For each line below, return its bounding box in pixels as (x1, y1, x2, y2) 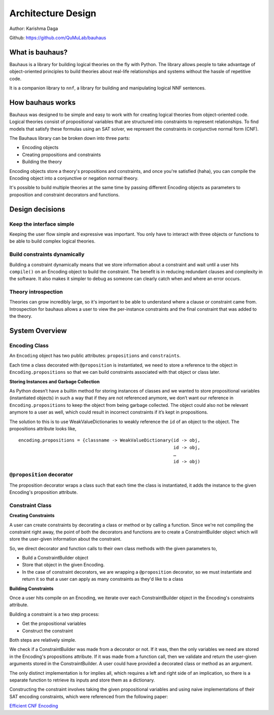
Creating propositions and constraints (22, 152, 101, 158)
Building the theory (22, 159, 62, 165)
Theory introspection (9, 288, 63, 295)
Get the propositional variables (22, 620, 86, 627)
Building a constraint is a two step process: (9, 611, 100, 617)
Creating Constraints (9, 513, 55, 519)
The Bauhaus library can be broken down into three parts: (9, 135, 130, 141)
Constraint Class (9, 501, 52, 509)
